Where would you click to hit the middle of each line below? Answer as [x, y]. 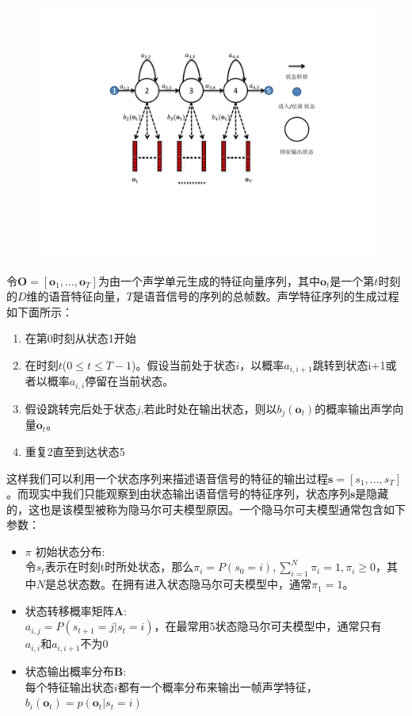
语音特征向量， [88, 296]
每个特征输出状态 [69, 686]
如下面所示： [40, 311]
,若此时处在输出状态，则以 [209, 408]
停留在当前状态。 [130, 381]
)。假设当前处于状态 [184, 364]
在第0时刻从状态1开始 [80, 338]
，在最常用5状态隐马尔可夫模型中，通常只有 [268, 626]
